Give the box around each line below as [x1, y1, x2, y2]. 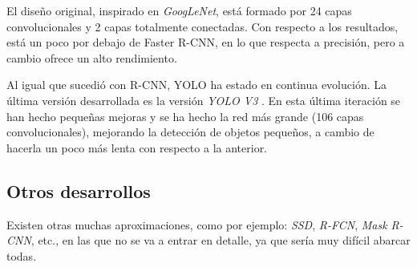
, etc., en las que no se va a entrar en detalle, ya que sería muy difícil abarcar [30, 232, 411, 249]
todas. [6, 247, 37, 264]
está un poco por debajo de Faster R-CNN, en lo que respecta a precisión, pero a [6, 34, 405, 51]
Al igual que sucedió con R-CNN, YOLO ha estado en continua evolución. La [6, 76, 387, 93]
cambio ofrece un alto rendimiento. [6, 49, 177, 66]
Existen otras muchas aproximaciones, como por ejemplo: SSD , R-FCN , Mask [6, 216, 387, 233]
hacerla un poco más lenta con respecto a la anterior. [6, 139, 268, 156]
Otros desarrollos [6, 178, 151, 203]
